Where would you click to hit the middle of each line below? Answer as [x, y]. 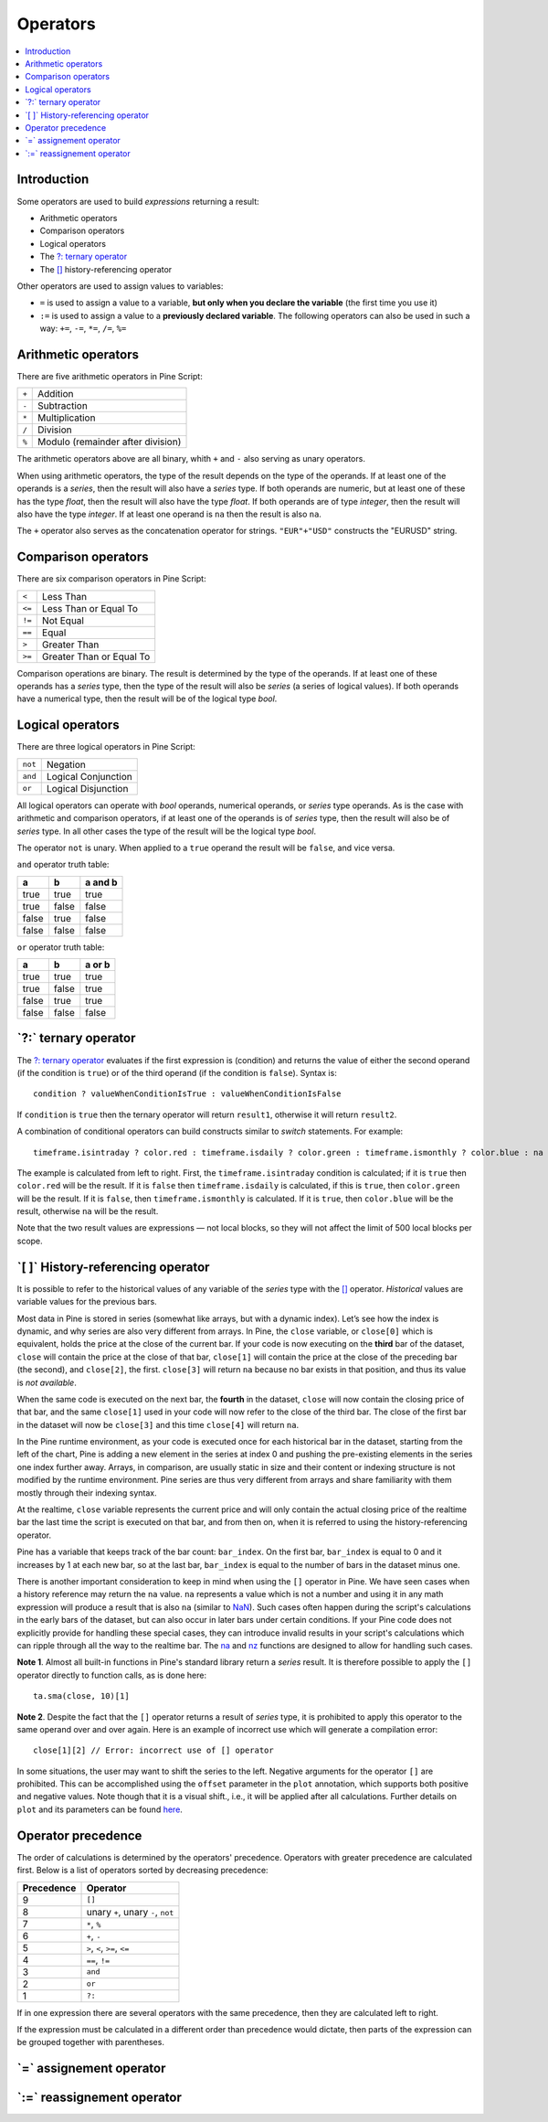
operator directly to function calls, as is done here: [112, 1675]
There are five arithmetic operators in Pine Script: [110, 376]
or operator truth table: [61, 947]
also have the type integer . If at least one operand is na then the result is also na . [169, 514]
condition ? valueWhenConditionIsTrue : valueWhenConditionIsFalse [187, 1094]
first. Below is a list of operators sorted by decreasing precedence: [142, 1871]
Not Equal [63, 620]
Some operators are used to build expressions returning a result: [138, 201]
